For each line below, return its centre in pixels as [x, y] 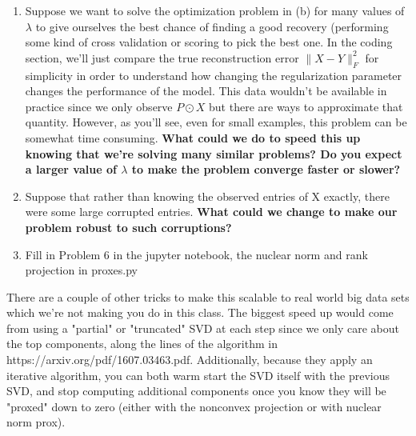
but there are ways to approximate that [306, 106]
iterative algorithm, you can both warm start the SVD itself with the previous [198, 375]
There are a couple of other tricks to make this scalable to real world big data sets [208, 296]
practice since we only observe [99, 106]
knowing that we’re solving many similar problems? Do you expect [214, 153]
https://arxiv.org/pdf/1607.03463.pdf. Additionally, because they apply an [190, 360]
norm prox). [36, 422]
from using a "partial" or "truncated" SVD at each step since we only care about [203, 328]
